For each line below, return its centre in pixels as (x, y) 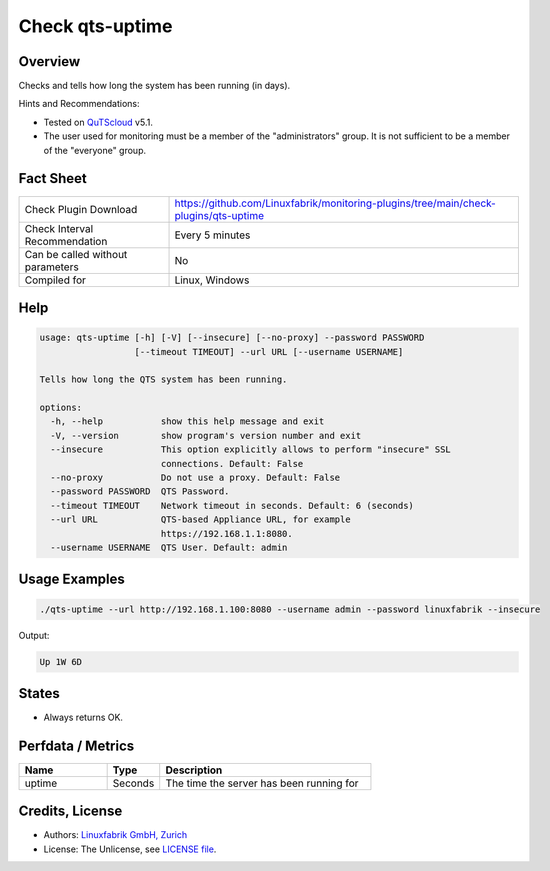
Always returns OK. (83, 717)
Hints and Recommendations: (79, 104)
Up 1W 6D (61, 661)
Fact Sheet (52, 178)
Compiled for (55, 280)
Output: (34, 635)
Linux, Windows (212, 280)
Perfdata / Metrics (76, 745)
